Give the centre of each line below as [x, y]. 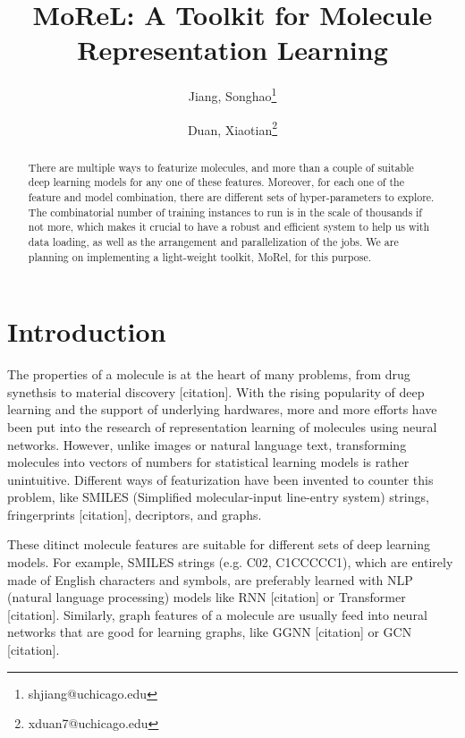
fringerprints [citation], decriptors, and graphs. [135, 514]
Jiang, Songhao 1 [232, 94]
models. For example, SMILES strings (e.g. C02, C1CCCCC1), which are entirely [230, 562]
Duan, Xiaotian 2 [232, 128]
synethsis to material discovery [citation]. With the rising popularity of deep [216, 391]
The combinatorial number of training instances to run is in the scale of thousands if [225, 212]
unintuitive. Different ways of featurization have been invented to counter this [220, 479]
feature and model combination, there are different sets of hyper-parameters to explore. [231, 196]
